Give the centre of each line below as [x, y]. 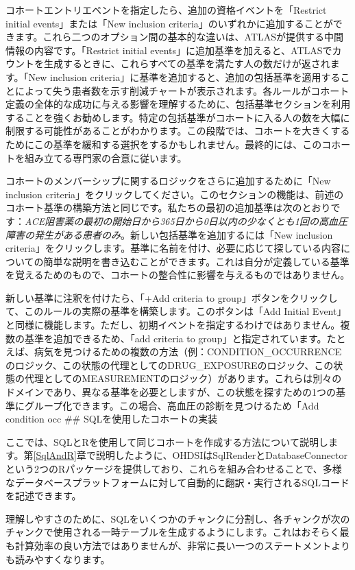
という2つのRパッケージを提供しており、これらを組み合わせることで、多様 [174, 468]
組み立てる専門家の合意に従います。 [106, 157]
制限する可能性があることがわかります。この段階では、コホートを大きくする [178, 131]
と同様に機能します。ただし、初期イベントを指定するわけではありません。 [173, 325]
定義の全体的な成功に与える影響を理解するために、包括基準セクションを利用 [178, 104]
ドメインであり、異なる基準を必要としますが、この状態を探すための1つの [171, 392]
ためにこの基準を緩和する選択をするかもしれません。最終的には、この [164, 144]
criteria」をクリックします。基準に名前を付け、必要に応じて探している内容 [173, 248]
